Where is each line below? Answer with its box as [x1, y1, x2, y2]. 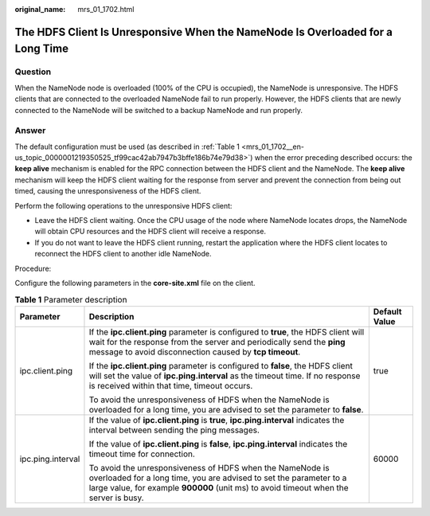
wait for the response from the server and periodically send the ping [88, 336, 346, 347]
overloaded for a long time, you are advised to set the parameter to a [88, 472, 347, 483]
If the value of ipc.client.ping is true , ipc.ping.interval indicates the [88, 414, 345, 425]
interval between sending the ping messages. [88, 424, 260, 436]
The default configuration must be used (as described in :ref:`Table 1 [14, 142, 240, 151]
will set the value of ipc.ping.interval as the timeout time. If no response [88, 370, 361, 381]
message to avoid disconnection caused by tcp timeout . [88, 346, 301, 358]
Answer [14, 125, 46, 136]
